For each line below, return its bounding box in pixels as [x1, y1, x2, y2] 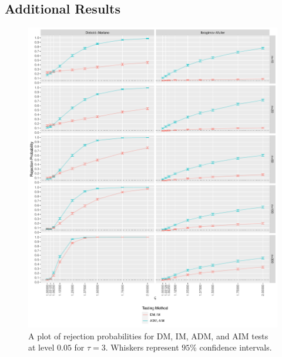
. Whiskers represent [105, 341, 179, 353]
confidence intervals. [199, 341, 272, 353]
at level [28, 341, 55, 353]
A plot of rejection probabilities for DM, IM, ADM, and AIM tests [28, 329, 268, 342]
